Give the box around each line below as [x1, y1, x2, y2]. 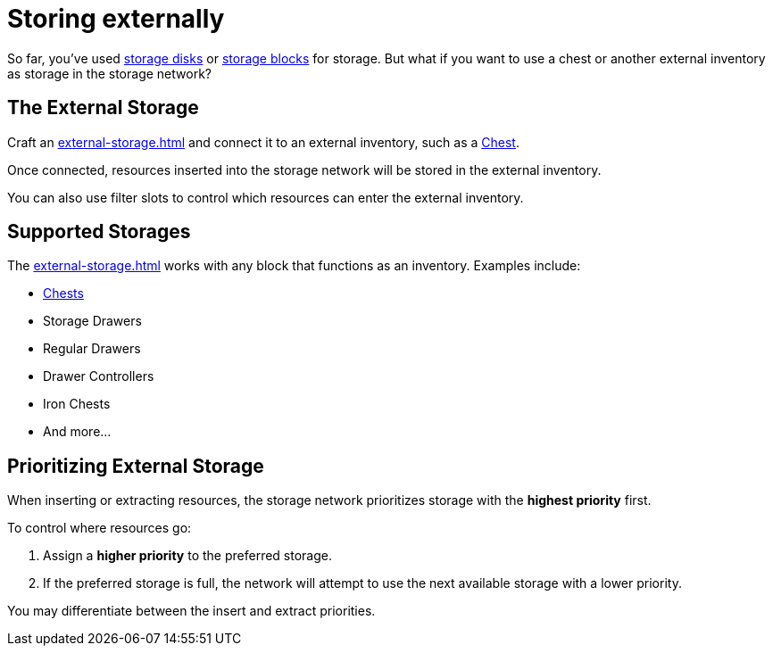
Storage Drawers [43, 313, 142, 329]
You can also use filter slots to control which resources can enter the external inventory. [7, 189, 524, 205]
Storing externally [7, 4, 225, 34]
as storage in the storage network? [7, 65, 212, 81]
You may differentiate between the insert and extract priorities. [7, 603, 376, 619]
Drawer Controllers [43, 368, 154, 384]
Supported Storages [7, 220, 191, 244]
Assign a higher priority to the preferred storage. [43, 548, 332, 564]
